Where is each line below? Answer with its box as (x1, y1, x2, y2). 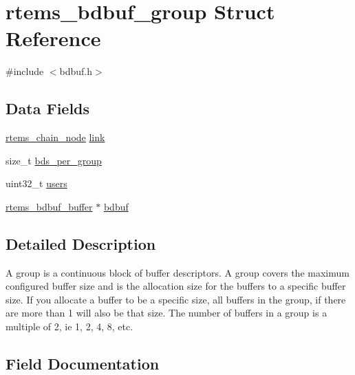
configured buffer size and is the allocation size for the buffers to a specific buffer (6, 279, 346, 293)
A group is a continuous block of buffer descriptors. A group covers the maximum (6, 265, 349, 279)
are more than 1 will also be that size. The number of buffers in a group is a (6, 306, 327, 320)
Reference (6, 24, 101, 52)
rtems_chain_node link (6, 130, 105, 144)
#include (6, 64, 44, 78)
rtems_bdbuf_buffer (6, 199, 93, 213)
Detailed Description (6, 233, 156, 254)
